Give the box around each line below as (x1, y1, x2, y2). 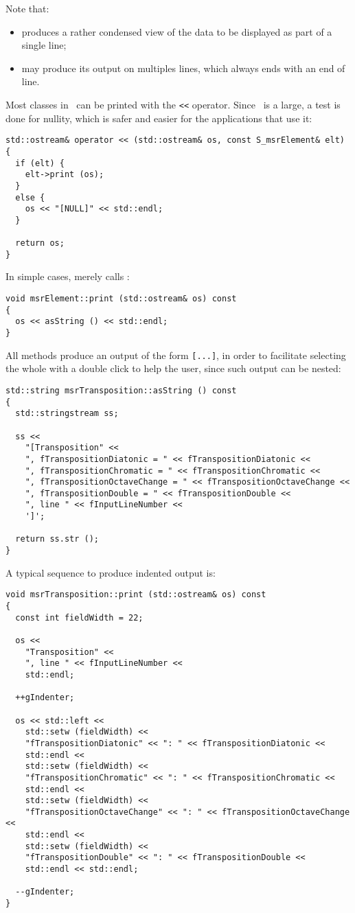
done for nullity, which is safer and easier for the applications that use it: (5, 111, 312, 125)
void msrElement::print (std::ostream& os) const (5, 294, 237, 304)
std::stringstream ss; (15, 408, 119, 419)
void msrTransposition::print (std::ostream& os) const (5, 590, 266, 600)
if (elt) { (15, 158, 65, 168)
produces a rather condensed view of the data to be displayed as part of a (21, 24, 332, 38)
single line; (21, 38, 67, 52)
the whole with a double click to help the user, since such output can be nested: (5, 361, 341, 375)
